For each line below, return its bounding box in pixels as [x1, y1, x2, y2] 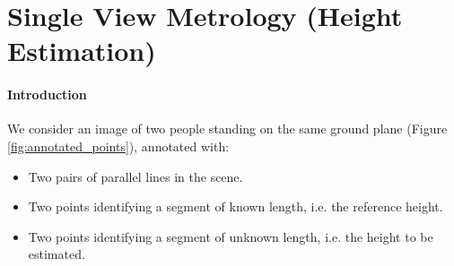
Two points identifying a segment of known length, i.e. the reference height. [28, 197, 443, 216]
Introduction [7, 85, 87, 104]
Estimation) [7, 32, 156, 69]
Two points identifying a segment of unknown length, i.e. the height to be [28, 227, 433, 245]
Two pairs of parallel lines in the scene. [28, 167, 243, 185]
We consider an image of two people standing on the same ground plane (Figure [7, 119, 448, 138]
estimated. [28, 245, 85, 263]
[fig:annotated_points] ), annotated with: [7, 136, 230, 155]
